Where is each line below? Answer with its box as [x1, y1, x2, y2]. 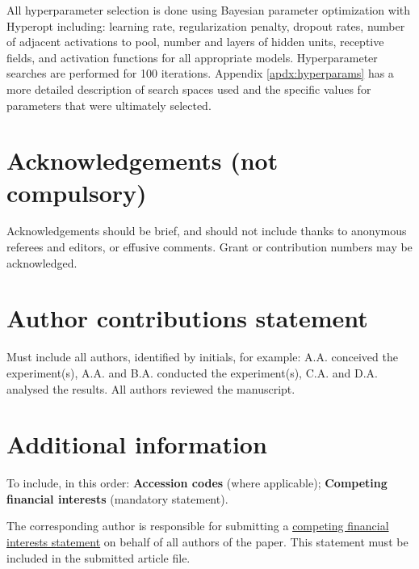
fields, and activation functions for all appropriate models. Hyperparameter [6, 48, 378, 65]
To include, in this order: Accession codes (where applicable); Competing [6, 474, 388, 491]
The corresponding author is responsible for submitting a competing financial [6, 517, 389, 534]
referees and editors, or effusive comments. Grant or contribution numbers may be [6, 238, 413, 255]
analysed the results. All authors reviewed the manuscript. [6, 380, 295, 397]
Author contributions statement [6, 301, 368, 335]
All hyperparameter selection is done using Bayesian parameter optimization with [6, 2, 411, 18]
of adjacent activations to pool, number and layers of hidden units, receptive [6, 33, 384, 50]
